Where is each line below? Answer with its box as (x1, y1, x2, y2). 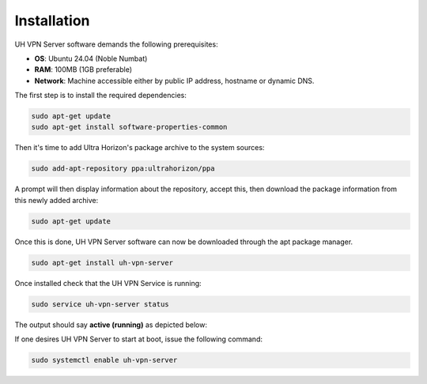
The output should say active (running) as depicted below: (14, 320, 207, 329)
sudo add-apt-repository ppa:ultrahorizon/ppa (31, 164, 215, 173)
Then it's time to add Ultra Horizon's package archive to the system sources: (14, 143, 265, 152)
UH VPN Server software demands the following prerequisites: (14, 40, 218, 49)
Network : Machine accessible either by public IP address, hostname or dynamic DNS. (34, 76, 315, 85)
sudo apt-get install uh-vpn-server (31, 258, 174, 267)
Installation (14, 12, 90, 29)
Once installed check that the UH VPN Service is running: (14, 278, 202, 288)
